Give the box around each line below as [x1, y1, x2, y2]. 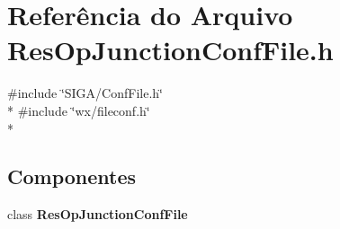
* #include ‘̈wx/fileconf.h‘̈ [7, 101, 150, 119]
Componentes [7, 163, 137, 190]
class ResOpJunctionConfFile [7, 205, 188, 224]
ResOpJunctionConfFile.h [7, 31, 334, 68]
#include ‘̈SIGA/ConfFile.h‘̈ [7, 84, 163, 102]
